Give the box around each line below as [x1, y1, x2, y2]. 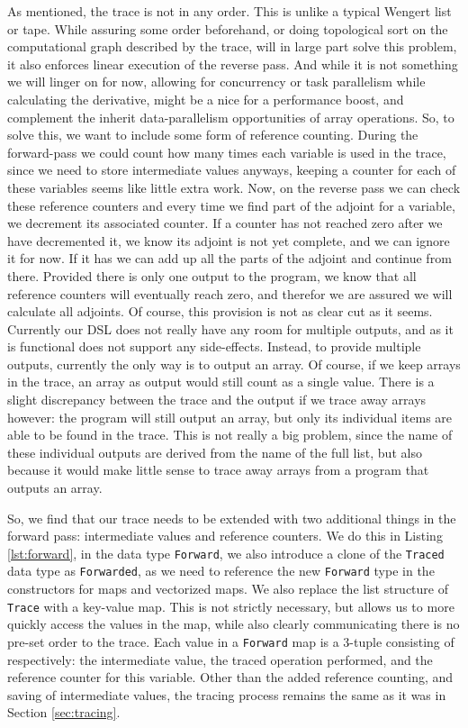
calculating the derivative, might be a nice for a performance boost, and [7, 89, 404, 108]
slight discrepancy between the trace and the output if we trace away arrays [7, 390, 427, 409]
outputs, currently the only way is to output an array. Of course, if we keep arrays [7, 354, 461, 373]
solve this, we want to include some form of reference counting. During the [7, 125, 418, 144]
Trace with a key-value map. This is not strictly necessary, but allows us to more [7, 596, 454, 615]
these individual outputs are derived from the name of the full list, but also [7, 442, 422, 461]
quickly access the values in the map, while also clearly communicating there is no [7, 614, 460, 633]
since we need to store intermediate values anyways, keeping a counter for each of [7, 160, 456, 179]
